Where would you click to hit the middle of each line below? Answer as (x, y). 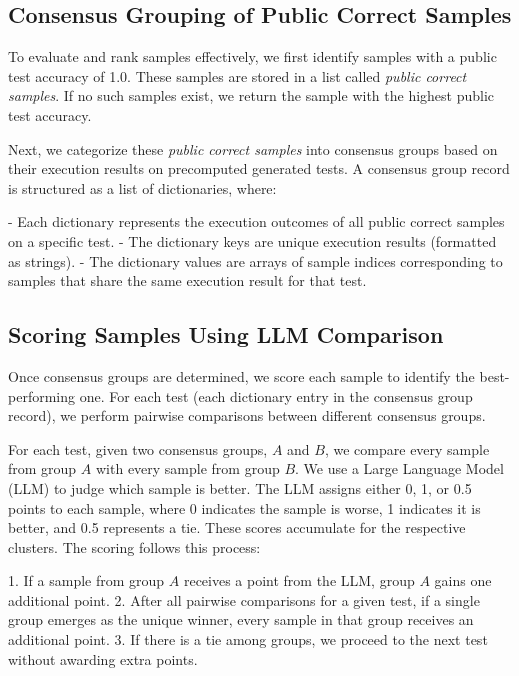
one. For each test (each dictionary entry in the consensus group (276, 395)
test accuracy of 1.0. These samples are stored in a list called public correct (237, 75)
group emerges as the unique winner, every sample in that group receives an (241, 619)
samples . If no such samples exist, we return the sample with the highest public (251, 95)
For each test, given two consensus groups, (138, 448)
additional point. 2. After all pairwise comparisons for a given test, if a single (244, 599)
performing (41, 395)
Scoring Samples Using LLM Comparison (226, 334)
